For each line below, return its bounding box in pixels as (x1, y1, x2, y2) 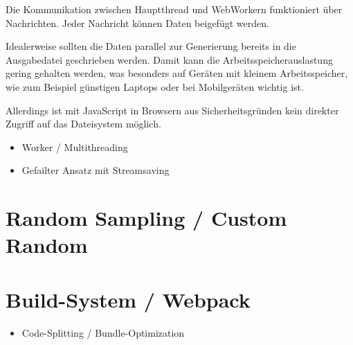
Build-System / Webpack (6, 285, 251, 313)
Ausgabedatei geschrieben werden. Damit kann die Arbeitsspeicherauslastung (6, 52, 333, 67)
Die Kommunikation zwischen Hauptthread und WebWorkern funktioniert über (6, 2, 343, 16)
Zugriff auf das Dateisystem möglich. (6, 116, 161, 131)
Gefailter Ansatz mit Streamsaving (21, 163, 170, 177)
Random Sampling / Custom (6, 204, 287, 232)
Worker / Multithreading (21, 139, 128, 154)
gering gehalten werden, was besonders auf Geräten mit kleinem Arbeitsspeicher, (6, 66, 348, 80)
